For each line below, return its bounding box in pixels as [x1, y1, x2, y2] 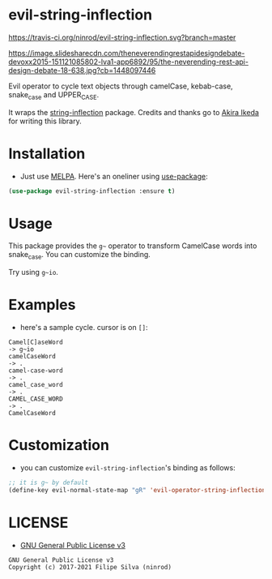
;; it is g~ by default [8, 478, 89, 487]
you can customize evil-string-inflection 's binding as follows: [19, 463, 236, 473]
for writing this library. [8, 116, 83, 126]
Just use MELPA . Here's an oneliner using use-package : [19, 171, 208, 181]
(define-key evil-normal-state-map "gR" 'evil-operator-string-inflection [8, 487, 266, 495]
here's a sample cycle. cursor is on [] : [19, 323, 148, 332]
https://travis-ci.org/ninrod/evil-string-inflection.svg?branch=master [8, 32, 236, 42]
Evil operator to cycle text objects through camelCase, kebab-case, [8, 81, 233, 91]
